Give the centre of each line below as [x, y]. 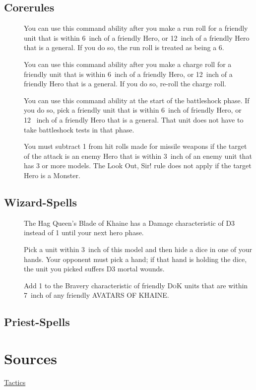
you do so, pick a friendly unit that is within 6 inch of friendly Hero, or [133, 110]
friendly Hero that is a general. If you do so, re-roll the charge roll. [125, 84]
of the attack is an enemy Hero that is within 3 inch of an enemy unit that [138, 156]
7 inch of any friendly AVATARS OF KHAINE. [96, 295]
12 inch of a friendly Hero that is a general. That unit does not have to [134, 119]
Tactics [15, 382]
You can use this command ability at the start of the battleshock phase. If [137, 100]
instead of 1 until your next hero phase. [84, 232]
